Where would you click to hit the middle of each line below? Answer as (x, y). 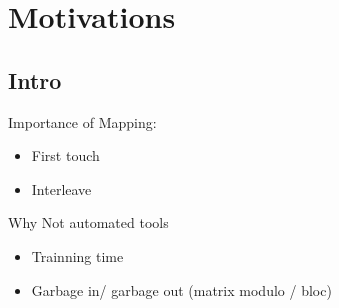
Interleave (61, 188)
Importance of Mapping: (82, 121)
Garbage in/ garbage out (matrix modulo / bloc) (181, 289)
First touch (65, 155)
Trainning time (77, 255)
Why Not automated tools (88, 222)
